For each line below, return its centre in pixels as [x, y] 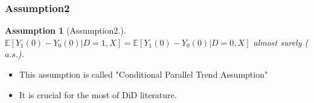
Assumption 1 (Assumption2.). [66, 30]
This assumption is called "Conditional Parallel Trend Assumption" [143, 74]
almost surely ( [281, 42]
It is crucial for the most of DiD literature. [98, 94]
